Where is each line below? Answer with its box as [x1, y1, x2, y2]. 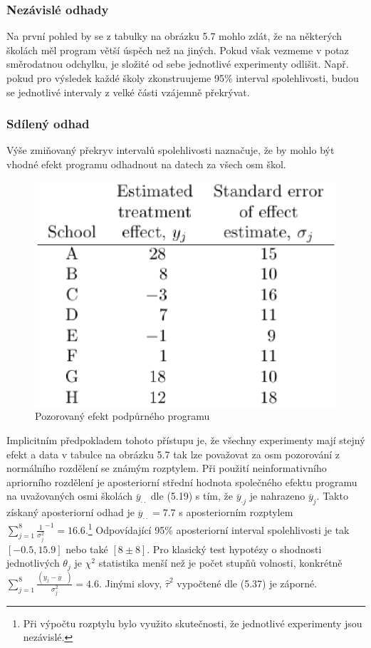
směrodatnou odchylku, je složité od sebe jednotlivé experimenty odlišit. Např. [6, 56, 349, 71]
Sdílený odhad [6, 115, 90, 133]
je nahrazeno [249, 488, 305, 503]
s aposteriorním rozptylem [179, 505, 293, 520]
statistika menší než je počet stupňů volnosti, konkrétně [98, 555, 343, 570]
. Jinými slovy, [98, 575, 162, 590]
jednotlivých [6, 555, 60, 570]
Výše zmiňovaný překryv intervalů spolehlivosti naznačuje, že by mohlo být [6, 143, 335, 158]
